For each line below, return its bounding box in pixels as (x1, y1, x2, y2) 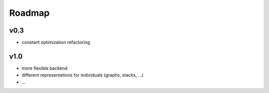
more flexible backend (21, 65, 68, 71)
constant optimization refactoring (21, 40, 90, 46)
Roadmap (9, 7, 50, 18)
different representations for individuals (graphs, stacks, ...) (21, 72, 144, 78)
